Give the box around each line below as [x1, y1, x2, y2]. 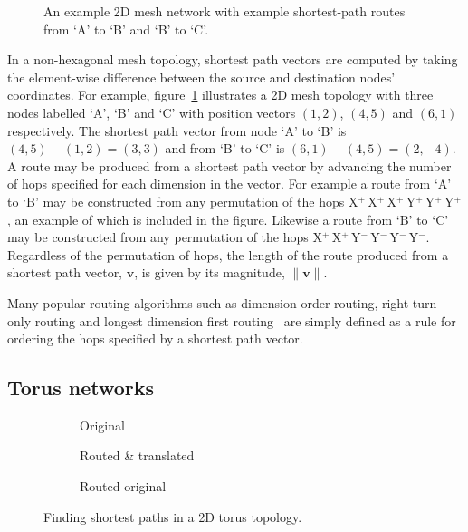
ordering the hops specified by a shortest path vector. [7, 329, 303, 348]
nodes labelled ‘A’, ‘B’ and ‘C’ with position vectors [7, 102, 296, 121]
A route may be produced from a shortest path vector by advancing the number [7, 156, 452, 175]
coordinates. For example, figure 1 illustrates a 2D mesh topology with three [7, 85, 434, 104]
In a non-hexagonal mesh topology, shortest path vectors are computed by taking [7, 50, 458, 69]
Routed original [80, 477, 167, 496]
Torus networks [7, 373, 155, 401]
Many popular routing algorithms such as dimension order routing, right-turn [7, 293, 437, 312]
